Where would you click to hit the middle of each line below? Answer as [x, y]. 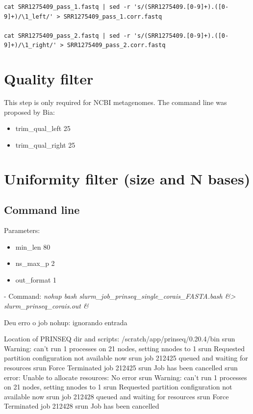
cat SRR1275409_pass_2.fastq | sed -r [67, 36]
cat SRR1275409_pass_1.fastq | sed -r [67, 7]
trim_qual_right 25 [45, 144]
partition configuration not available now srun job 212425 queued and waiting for [126, 358]
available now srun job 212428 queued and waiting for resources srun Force [116, 396]
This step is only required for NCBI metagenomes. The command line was [115, 102]
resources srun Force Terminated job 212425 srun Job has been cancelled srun [121, 367]
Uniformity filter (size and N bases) [127, 178]
